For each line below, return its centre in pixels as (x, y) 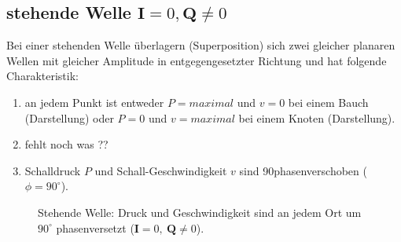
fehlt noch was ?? (66, 144)
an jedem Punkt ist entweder (94, 102)
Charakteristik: (42, 76)
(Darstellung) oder (69, 117)
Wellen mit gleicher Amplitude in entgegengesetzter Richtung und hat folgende (197, 60)
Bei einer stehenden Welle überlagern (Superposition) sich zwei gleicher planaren (201, 45)
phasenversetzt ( (95, 227)
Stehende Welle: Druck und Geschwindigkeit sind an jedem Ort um (200, 212)
